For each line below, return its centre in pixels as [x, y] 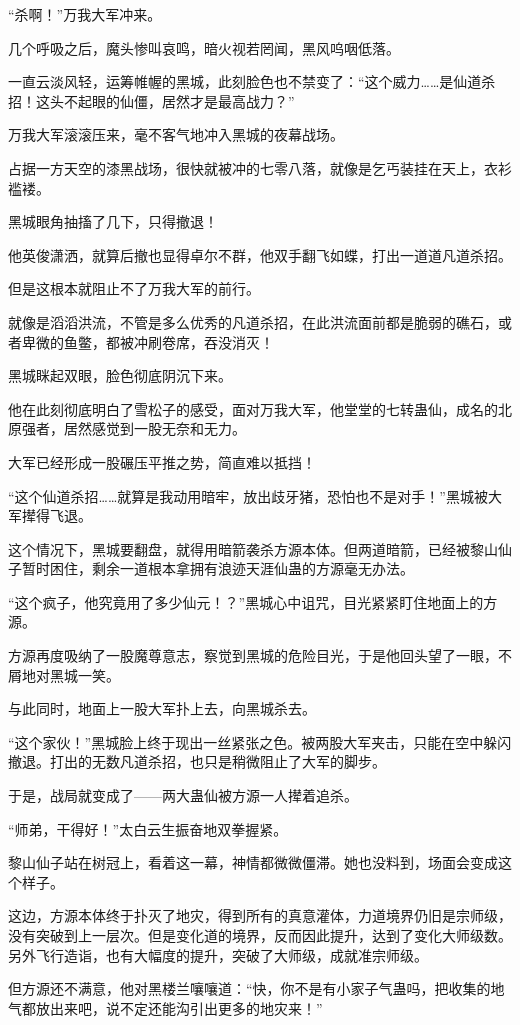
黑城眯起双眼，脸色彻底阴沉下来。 [120, 375]
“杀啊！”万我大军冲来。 [85, 14]
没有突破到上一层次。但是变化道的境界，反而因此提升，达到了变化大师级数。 [260, 935]
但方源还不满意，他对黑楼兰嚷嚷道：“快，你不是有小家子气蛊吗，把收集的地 [256, 988]
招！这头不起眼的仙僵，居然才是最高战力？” [151, 100]
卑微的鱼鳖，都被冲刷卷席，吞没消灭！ [147, 341]
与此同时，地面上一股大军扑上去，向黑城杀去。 [162, 708]
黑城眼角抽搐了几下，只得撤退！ [113, 221]
